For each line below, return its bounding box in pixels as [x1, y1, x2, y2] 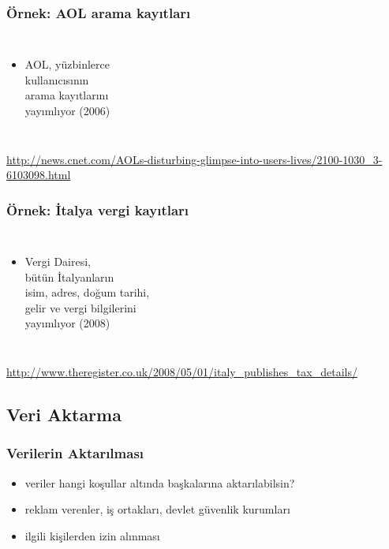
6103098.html [6, 166, 71, 183]
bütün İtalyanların [24, 268, 114, 285]
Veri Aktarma [6, 401, 122, 426]
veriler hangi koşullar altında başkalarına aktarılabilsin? [24, 474, 295, 491]
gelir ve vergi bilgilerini [24, 299, 137, 316]
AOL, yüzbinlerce [24, 56, 110, 73]
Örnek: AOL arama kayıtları [6, 2, 191, 22]
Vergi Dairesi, [24, 253, 91, 269]
